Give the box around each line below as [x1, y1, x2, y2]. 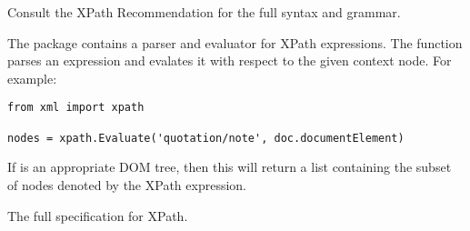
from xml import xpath [7, 101, 145, 115]
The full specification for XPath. [7, 206, 188, 225]
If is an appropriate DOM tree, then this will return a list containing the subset [7, 157, 452, 176]
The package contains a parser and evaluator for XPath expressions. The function [7, 33, 463, 52]
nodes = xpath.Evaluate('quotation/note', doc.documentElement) [7, 131, 405, 145]
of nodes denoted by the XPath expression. [7, 175, 246, 194]
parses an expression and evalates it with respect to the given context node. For [7, 51, 452, 70]
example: [7, 68, 57, 87]
